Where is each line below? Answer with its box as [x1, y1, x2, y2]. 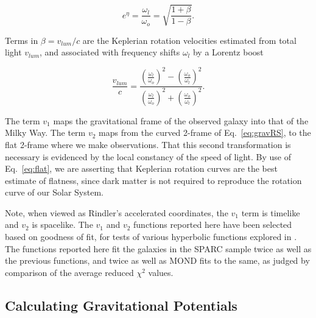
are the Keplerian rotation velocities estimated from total [82, 34, 297, 46]
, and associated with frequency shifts [40, 46, 180, 58]
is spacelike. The [32, 218, 93, 231]
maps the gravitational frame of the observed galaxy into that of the [53, 114, 309, 127]
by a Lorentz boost [192, 46, 264, 58]
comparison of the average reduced [5, 266, 134, 278]
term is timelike [241, 206, 300, 219]
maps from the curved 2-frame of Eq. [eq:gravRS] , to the [99, 126, 311, 139]
